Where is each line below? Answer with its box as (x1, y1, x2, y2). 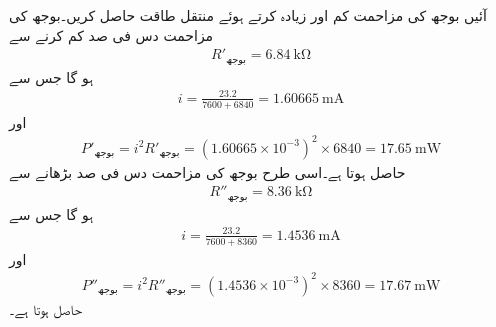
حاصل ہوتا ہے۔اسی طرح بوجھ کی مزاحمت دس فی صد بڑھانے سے (9, 161, 406, 182)
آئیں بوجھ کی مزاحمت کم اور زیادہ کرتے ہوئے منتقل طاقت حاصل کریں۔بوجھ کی (9, 5, 487, 25)
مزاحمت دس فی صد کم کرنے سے (9, 24, 214, 45)
